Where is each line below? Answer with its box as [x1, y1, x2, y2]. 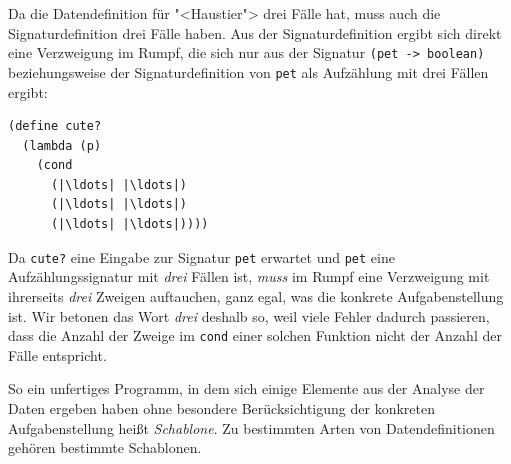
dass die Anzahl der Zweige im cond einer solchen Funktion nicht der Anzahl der [8, 325, 502, 346]
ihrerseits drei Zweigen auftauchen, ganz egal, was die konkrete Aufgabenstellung [8, 285, 504, 306]
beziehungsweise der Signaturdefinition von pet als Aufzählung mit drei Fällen [8, 61, 489, 82]
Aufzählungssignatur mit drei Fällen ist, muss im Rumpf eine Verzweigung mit [8, 266, 490, 287]
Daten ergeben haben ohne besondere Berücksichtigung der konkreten [8, 397, 435, 418]
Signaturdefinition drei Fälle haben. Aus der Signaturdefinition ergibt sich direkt [8, 22, 502, 43]
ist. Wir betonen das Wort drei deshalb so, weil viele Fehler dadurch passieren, [8, 305, 490, 326]
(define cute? [8, 119, 102, 134]
